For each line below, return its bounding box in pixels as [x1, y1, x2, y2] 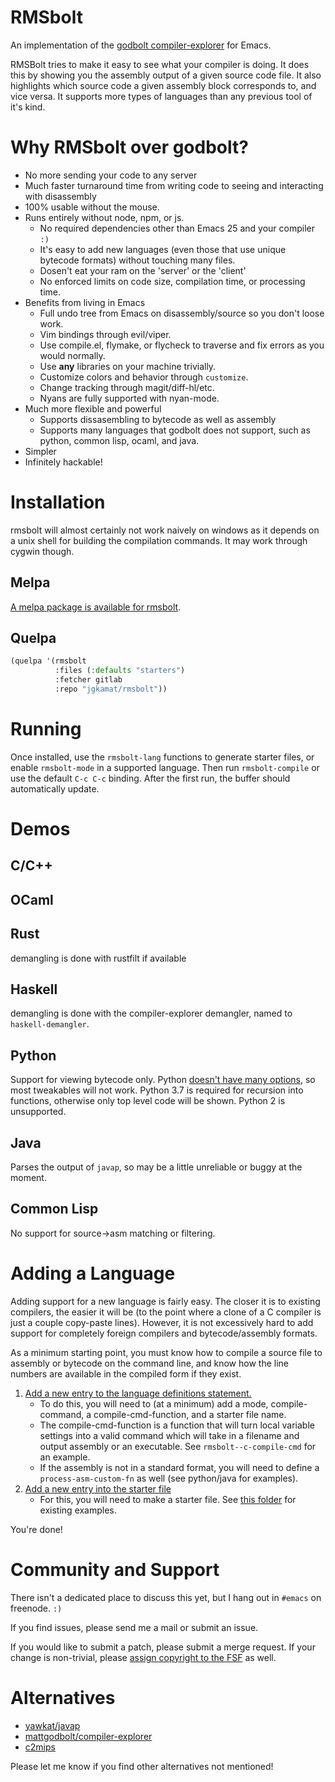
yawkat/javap [24, 1719, 81, 1731]
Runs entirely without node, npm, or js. [24, 211, 185, 223]
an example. [39, 1451, 91, 1463]
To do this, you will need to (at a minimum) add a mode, [39, 1397, 269, 1410]
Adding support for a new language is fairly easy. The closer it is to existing [10, 1295, 321, 1307]
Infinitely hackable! [24, 456, 103, 468]
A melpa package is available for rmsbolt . [10, 601, 182, 613]
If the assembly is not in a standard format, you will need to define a [39, 1461, 320, 1473]
